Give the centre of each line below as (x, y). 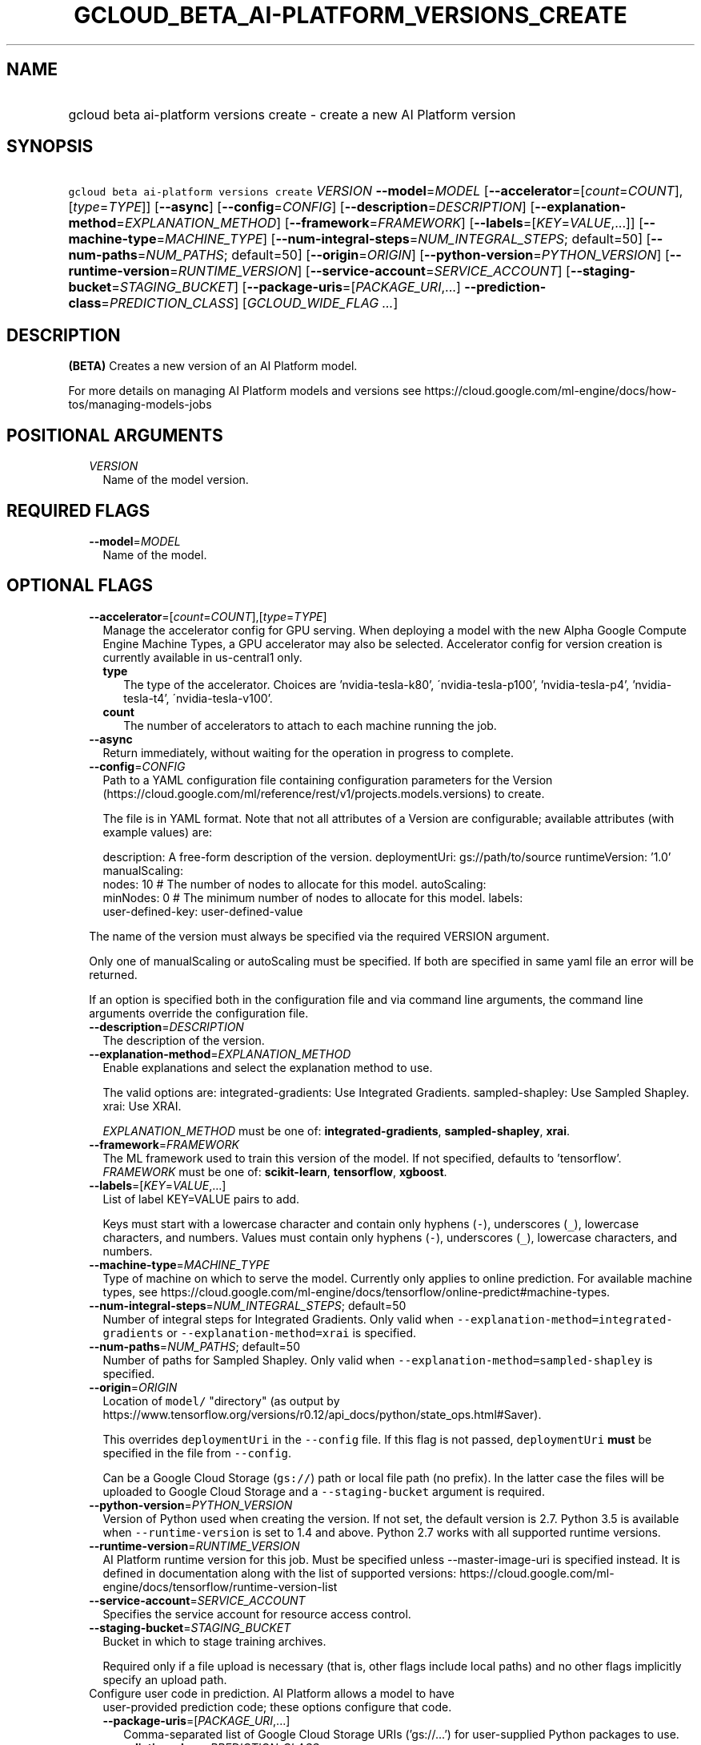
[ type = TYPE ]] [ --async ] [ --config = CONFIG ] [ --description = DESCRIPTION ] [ (302, 207)
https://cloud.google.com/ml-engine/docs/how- (551, 391)
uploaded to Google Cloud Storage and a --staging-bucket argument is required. (324, 1491)
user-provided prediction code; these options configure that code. (277, 1707)
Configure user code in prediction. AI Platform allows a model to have (272, 1693)
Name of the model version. (176, 480)
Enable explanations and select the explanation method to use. (268, 1067)
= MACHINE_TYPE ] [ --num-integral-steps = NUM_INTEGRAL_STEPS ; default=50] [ (404, 239)
